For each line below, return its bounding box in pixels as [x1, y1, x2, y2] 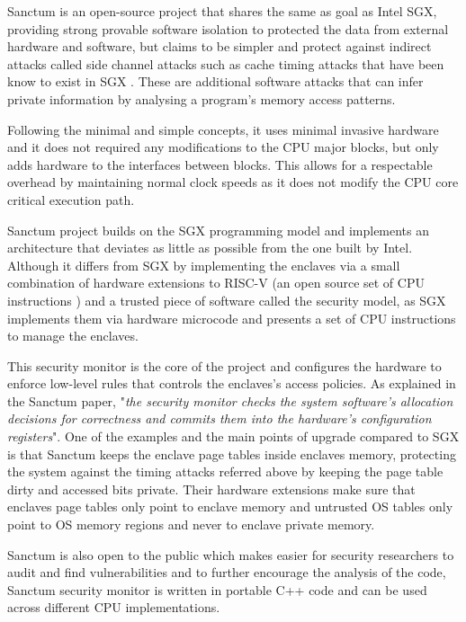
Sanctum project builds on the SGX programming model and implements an [7, 220, 430, 239]
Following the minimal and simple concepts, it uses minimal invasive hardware [7, 120, 439, 138]
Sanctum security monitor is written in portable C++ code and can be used [7, 580, 427, 599]
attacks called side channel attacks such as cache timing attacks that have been [7, 54, 444, 73]
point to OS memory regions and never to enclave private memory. [7, 515, 375, 534]
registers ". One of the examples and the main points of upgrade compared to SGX [7, 427, 460, 446]
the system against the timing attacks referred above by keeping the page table [7, 462, 444, 481]
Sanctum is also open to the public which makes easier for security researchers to [7, 545, 454, 564]
